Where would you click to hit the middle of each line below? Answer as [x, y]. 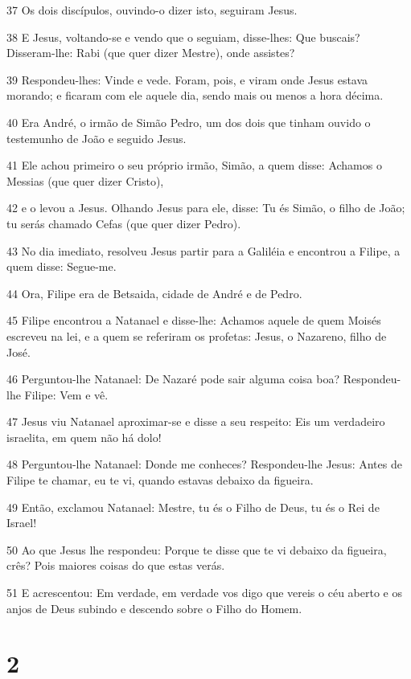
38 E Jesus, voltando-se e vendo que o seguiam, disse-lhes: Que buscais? [183, 37]
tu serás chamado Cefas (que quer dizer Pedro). [124, 223]
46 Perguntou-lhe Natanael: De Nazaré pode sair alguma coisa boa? [173, 379]
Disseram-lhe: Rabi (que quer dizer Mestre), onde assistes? [151, 53]
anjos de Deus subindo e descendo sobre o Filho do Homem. [154, 608]
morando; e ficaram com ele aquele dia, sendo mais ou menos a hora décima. [195, 95]
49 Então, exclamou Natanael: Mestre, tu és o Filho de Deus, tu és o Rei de [193, 507]
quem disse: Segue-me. [62, 266]
